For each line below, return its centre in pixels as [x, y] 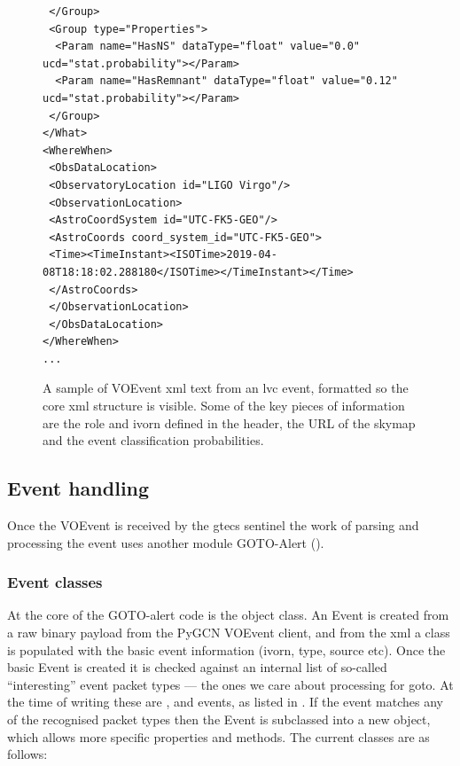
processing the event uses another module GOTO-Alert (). [166, 542]
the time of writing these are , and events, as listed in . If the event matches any [225, 702]
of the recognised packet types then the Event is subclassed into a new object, [219, 719]
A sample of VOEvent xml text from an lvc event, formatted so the [226, 388]
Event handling [78, 488]
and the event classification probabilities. [153, 440]
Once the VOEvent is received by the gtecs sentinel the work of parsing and [213, 525]
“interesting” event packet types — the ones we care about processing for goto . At [230, 684]
